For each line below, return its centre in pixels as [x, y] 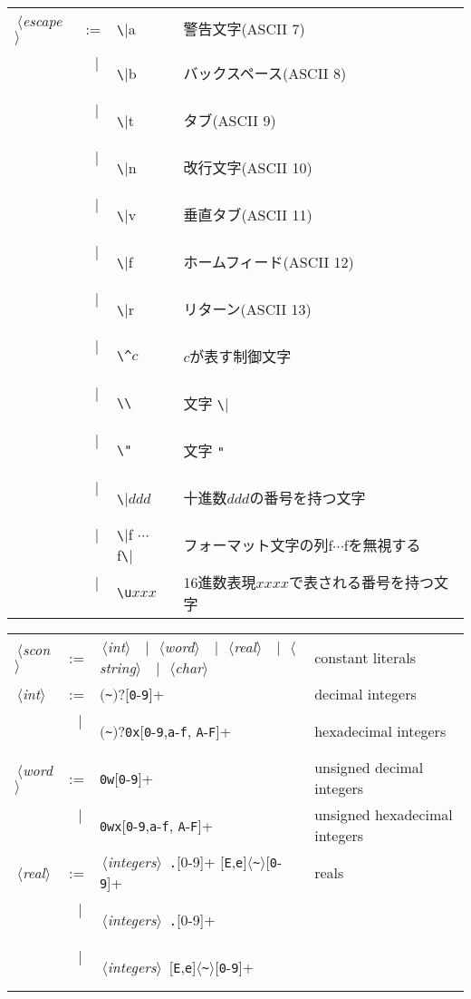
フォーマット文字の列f [258, 545]
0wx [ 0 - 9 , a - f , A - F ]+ [156, 825]
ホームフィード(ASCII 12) [269, 262]
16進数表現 [220, 582]
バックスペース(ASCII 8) [265, 73]
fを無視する [382, 545]
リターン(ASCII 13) [247, 309]
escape [42, 20]
